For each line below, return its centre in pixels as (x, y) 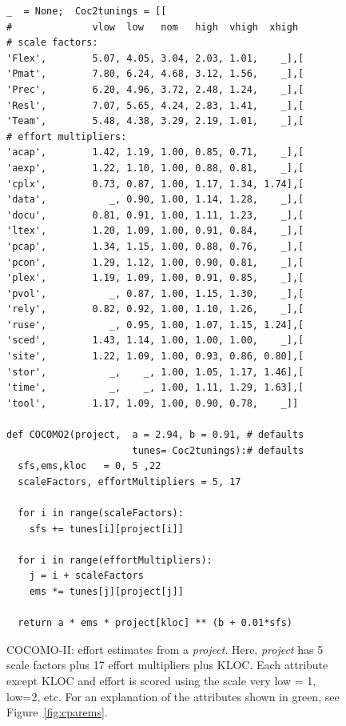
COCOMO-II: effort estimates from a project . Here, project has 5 (165, 649)
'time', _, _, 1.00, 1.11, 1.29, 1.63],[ (155, 388)
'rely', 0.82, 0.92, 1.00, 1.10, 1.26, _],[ (155, 309)
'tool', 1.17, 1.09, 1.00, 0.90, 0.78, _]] (153, 403)
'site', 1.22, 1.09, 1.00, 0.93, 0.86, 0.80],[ (155, 357)
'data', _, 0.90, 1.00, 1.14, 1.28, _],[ (155, 200)
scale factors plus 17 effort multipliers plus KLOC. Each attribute (167, 665)
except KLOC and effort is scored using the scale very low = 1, (161, 680)
